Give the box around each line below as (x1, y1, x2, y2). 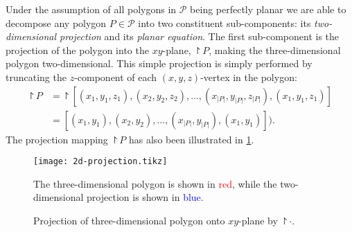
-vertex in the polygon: (200, 69, 297, 84)
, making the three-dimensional (209, 42, 341, 57)
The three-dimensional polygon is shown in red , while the (33, 176, 277, 190)
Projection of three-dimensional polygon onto (33, 213, 225, 228)
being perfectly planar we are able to (190, 2, 346, 16)
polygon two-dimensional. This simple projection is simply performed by (6, 56, 313, 71)
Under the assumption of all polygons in (6, 2, 177, 16)
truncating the (6, 69, 67, 84)
